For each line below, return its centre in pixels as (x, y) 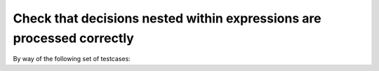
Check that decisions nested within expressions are (167, 18)
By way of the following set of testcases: (72, 59)
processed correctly (74, 38)
